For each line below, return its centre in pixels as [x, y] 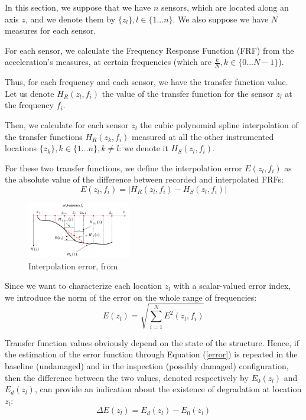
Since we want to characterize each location [84, 286]
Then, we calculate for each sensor [67, 124]
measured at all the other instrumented [203, 136]
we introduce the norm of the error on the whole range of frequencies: [131, 297]
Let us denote [30, 93]
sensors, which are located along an [225, 7]
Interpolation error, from [73, 266]
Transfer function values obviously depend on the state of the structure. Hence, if [152, 342]
